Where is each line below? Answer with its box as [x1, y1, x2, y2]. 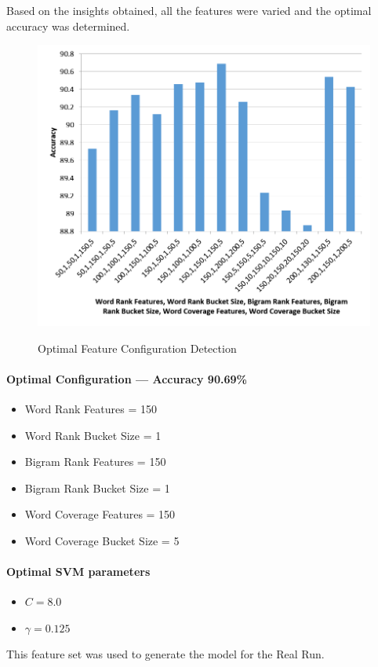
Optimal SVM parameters [6, 563, 151, 580]
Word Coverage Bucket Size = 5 [24, 532, 180, 548]
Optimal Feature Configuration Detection [38, 339, 237, 356]
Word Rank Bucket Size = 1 [24, 427, 162, 443]
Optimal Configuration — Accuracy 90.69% [6, 370, 247, 387]
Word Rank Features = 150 [24, 400, 157, 416]
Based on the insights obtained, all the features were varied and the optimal [6, 2, 372, 18]
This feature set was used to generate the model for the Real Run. [6, 646, 325, 662]
